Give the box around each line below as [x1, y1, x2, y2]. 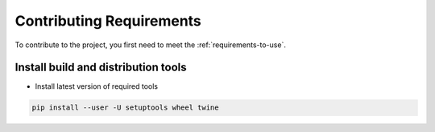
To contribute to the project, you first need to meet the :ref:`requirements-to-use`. [14, 40, 286, 50]
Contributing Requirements [14, 12, 201, 30]
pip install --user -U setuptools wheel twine [31, 103, 219, 112]
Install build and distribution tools [14, 61, 187, 74]
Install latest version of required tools [35, 82, 159, 91]
